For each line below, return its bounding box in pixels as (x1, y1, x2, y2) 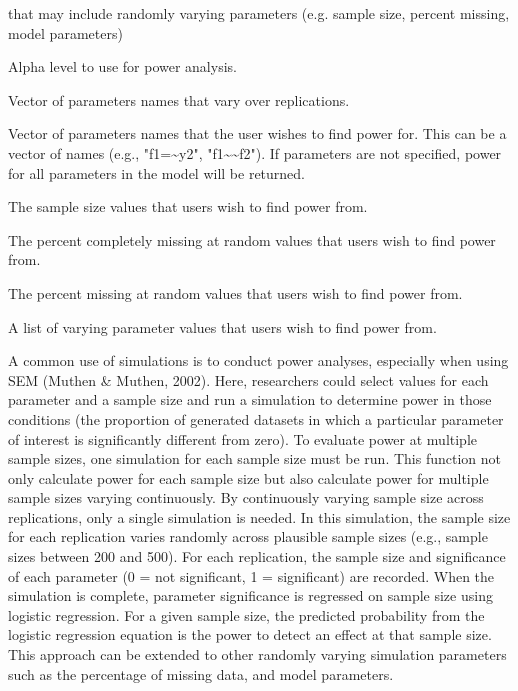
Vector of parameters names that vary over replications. (8, 89, 350, 110)
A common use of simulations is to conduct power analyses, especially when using (8, 350, 509, 371)
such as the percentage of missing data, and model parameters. (8, 663, 394, 684)
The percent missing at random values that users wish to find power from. (8, 282, 463, 303)
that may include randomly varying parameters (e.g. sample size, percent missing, (8, 3, 510, 23)
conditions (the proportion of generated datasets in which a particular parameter (8, 408, 504, 429)
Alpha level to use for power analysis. (8, 56, 237, 77)
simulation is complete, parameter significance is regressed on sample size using (8, 585, 493, 606)
